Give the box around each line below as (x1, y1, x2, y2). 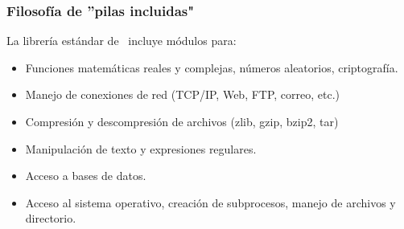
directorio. (25, 210, 76, 227)
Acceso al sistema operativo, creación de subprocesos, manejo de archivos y (25, 194, 396, 211)
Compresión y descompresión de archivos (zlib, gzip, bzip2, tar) (25, 113, 339, 129)
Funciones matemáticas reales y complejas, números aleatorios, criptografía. (25, 59, 398, 76)
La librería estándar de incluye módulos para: (6, 32, 237, 49)
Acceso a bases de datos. (25, 167, 146, 184)
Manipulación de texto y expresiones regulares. (25, 140, 257, 157)
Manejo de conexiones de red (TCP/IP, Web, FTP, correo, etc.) (25, 86, 340, 103)
